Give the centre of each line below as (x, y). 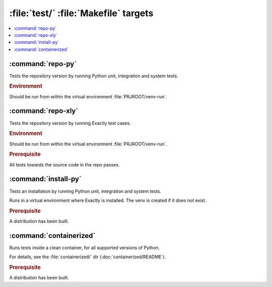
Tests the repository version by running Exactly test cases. (70, 123)
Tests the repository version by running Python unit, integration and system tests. (94, 76)
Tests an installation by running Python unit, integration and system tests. (85, 191)
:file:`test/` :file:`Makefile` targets (81, 13)
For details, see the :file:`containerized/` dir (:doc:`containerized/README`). (88, 257)
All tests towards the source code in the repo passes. (64, 164)
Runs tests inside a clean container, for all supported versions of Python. (85, 248)
